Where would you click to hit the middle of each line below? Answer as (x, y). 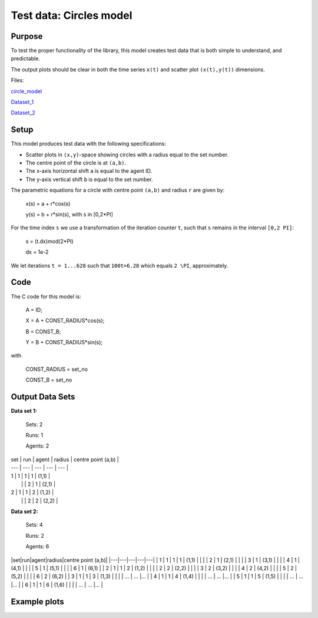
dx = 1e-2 (37, 252)
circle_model (26, 91)
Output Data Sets (43, 397)
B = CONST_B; (43, 331)
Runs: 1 (34, 435)
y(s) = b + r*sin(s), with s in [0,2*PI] (69, 215)
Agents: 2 (37, 446)
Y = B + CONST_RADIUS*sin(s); (64, 343)
